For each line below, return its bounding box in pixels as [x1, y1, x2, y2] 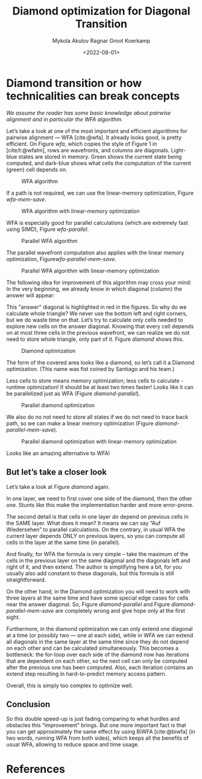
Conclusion [6, 699, 51, 710]
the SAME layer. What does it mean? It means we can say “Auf [6, 519, 161, 526]
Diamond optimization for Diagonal [12, 4, 191, 18]
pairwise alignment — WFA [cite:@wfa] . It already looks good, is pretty [6, 134, 182, 141]
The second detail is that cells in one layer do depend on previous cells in [6, 512, 189, 520]
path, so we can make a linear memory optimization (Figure [6, 419, 154, 427]
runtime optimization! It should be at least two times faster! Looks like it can [6, 383, 194, 390]
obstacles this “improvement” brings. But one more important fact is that [6, 722, 186, 729]
